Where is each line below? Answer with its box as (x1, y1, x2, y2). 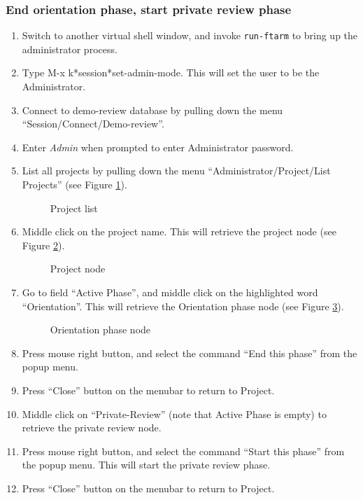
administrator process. (22, 41, 118, 56)
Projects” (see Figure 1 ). (22, 177, 127, 192)
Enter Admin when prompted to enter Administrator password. (22, 139, 294, 154)
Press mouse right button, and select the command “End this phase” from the (22, 345, 357, 360)
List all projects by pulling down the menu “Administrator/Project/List (22, 163, 331, 178)
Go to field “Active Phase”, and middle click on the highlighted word (22, 285, 318, 299)
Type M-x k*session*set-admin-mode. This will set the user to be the (22, 65, 320, 80)
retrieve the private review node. (22, 420, 162, 435)
